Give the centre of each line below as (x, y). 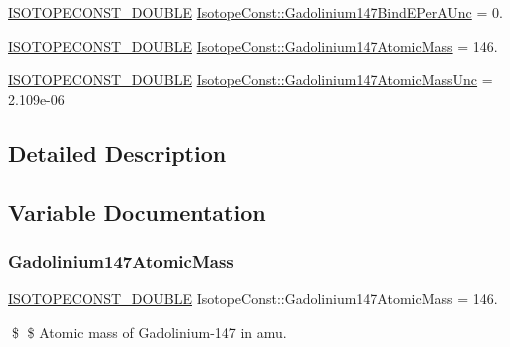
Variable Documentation (137, 211)
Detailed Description (117, 152)
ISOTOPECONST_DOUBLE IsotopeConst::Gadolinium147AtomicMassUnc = (250, 79)
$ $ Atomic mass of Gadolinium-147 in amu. (149, 331)
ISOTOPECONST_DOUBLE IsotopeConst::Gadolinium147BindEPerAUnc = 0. (255, 12)
